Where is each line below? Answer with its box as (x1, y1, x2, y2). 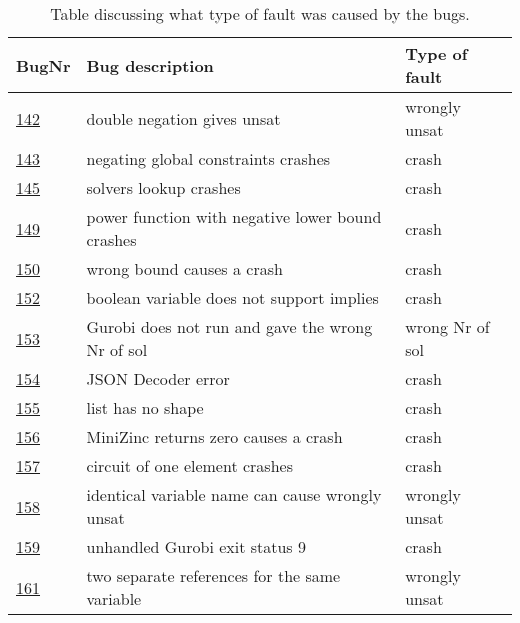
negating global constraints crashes (86, 147, 331, 170)
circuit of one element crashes (86, 454, 293, 477)
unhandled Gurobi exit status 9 (86, 535, 306, 558)
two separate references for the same (86, 564, 341, 587)
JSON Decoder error (86, 367, 230, 390)
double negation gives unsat (86, 106, 281, 130)
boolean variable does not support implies (86, 286, 379, 309)
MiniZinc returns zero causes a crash (86, 425, 343, 448)
